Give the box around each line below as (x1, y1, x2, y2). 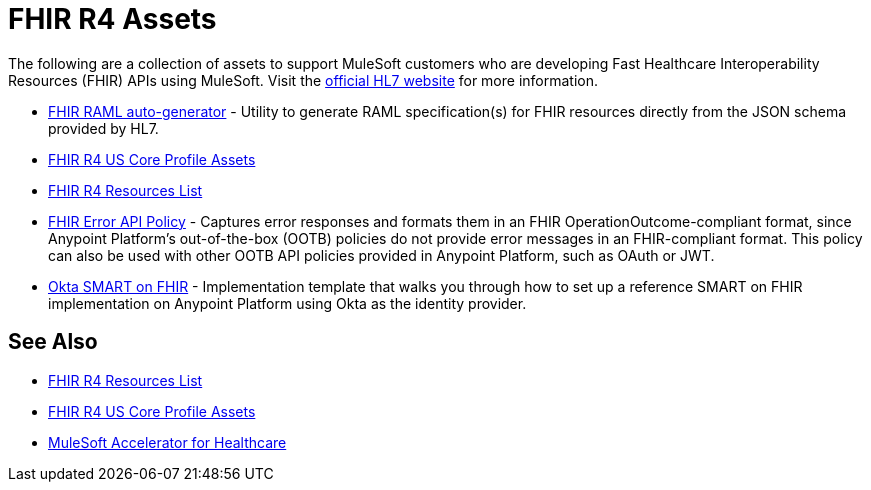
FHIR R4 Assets (8, 2, 217, 36)
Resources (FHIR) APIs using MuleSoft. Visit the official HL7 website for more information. (8, 71, 599, 89)
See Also (8, 329, 98, 355)
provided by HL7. (48, 119, 159, 137)
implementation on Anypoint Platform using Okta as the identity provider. (48, 294, 527, 312)
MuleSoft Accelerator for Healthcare (48, 433, 287, 451)
